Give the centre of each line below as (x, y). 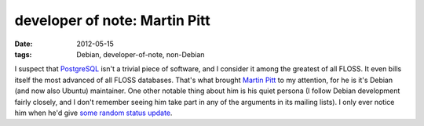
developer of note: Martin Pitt (113, 20)
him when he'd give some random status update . (93, 113)
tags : (23, 54)
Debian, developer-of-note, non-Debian (141, 54)
